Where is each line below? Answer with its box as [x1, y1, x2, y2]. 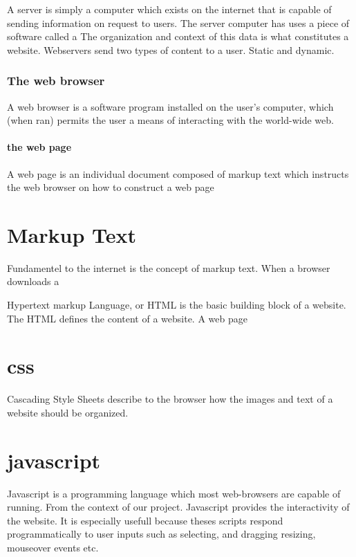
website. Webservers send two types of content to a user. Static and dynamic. [7, 42, 335, 57]
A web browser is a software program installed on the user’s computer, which [7, 99, 334, 113]
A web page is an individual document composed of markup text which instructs [7, 166, 349, 181]
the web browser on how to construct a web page [7, 180, 214, 194]
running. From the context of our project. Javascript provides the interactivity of [7, 500, 350, 514]
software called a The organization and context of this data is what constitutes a [7, 29, 349, 44]
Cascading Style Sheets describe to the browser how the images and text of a [7, 392, 333, 406]
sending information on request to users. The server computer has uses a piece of [7, 15, 350, 30]
